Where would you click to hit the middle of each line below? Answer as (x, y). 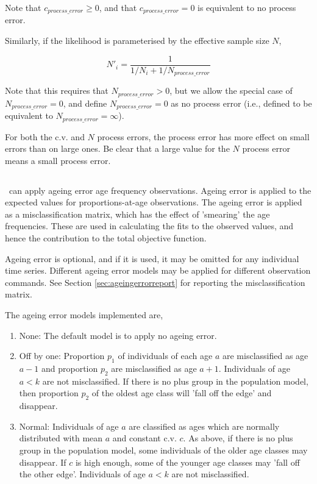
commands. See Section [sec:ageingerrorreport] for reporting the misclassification (155, 282)
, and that (118, 7)
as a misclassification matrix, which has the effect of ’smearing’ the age (137, 214)
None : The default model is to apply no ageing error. (118, 335)
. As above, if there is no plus (238, 438)
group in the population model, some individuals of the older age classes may (163, 450)
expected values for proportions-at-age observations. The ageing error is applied (154, 202)
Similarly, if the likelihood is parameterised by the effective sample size (137, 41)
